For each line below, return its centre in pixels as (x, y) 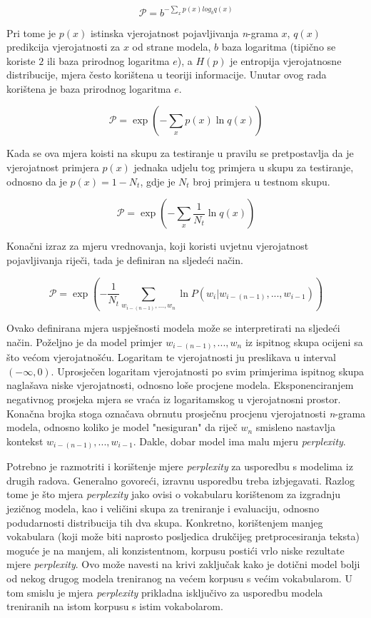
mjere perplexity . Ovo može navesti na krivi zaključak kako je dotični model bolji (183, 564)
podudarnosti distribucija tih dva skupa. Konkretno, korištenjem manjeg (165, 522)
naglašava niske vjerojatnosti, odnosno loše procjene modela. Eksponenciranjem (180, 385)
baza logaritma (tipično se (279, 47)
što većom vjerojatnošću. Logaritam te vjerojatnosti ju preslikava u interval (171, 357)
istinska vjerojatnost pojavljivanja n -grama (184, 32)
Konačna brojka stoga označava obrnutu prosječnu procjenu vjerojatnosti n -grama (186, 413)
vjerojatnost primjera (53, 167)
